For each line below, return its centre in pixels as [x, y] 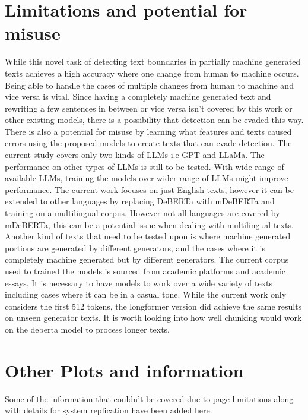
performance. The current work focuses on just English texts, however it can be [149, 189]
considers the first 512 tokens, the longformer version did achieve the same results [153, 306]
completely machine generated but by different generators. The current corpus [147, 259]
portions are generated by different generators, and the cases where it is [135, 247]
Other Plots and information [124, 370]
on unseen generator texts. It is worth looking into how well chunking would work [153, 318]
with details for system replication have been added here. [109, 410]
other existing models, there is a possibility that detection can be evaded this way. [154, 120]
